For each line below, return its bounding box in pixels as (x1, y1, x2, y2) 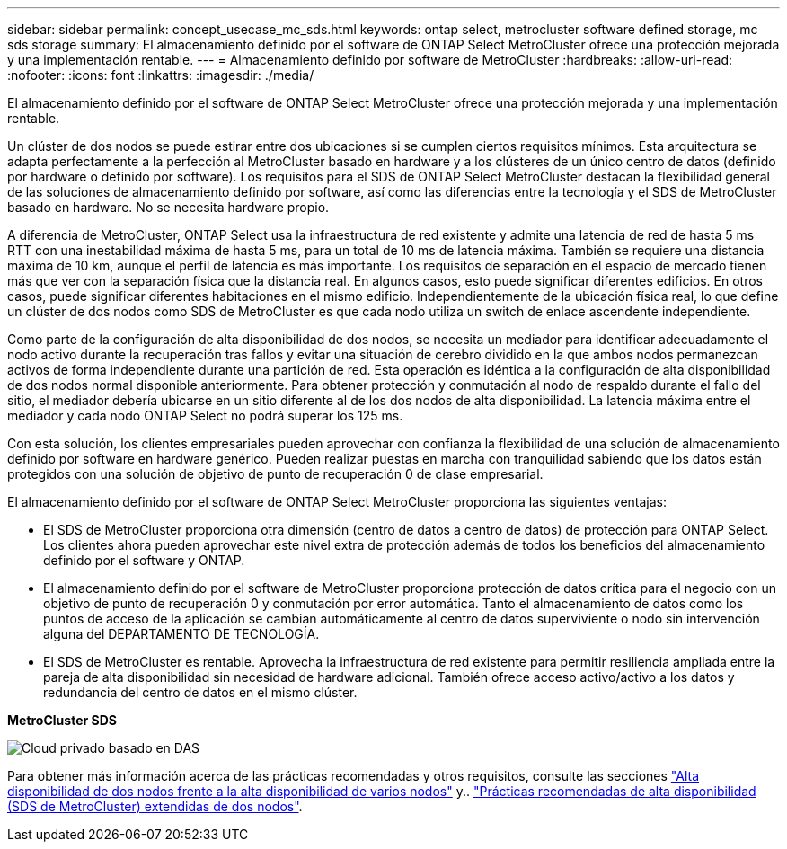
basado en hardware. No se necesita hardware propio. (7, 199, 330, 215)
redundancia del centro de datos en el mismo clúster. (43, 685, 358, 700)
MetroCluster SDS (7, 712, 117, 728)
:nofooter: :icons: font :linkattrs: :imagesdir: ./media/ (7, 67, 314, 83)
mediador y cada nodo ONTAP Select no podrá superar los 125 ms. (7, 408, 403, 423)
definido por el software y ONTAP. (43, 553, 245, 568)
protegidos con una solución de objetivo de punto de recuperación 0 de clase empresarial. (7, 466, 544, 482)
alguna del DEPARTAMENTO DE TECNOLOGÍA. (43, 626, 320, 641)
